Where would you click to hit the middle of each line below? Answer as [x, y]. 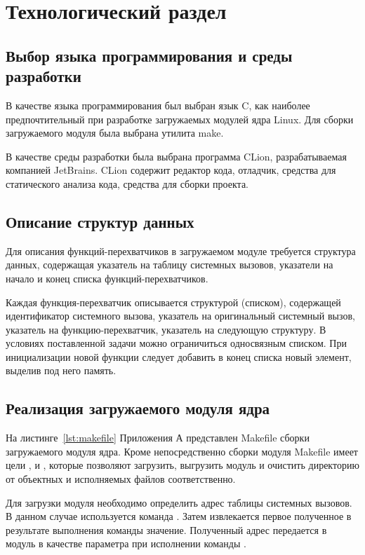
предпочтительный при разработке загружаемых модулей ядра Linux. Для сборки [180, 119]
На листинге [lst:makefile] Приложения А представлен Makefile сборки [158, 438]
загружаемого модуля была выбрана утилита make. [115, 133]
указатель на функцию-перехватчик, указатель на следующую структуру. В [166, 329]
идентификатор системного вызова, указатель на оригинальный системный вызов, [180, 316]
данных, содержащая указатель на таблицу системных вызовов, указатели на [170, 265]
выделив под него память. [61, 370]
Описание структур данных [100, 221]
